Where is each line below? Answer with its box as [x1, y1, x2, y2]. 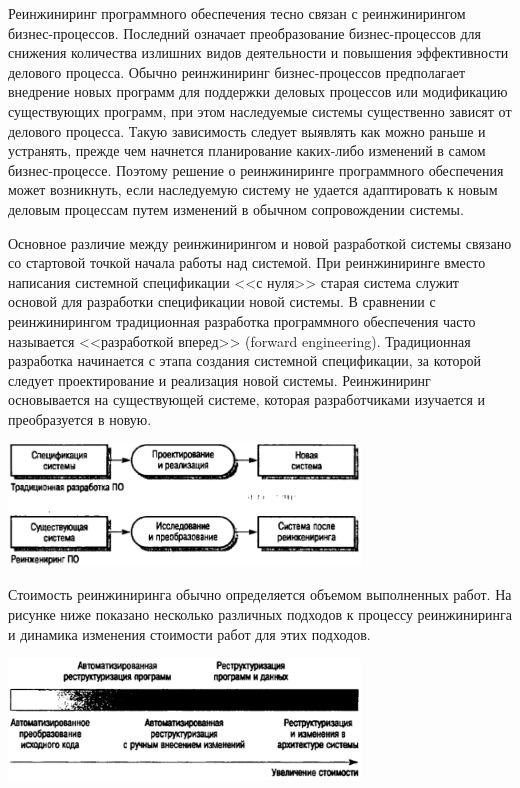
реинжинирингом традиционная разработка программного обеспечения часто [8, 310, 476, 331]
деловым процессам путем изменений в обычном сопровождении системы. [8, 198, 464, 219]
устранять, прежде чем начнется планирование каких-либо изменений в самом [8, 140, 486, 161]
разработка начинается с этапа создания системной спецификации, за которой [8, 350, 481, 371]
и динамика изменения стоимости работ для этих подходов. [8, 623, 371, 644]
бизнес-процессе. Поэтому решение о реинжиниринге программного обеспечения [8, 159, 504, 180]
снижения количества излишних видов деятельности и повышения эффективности [8, 42, 509, 63]
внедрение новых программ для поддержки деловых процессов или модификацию [8, 81, 508, 102]
